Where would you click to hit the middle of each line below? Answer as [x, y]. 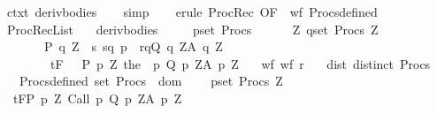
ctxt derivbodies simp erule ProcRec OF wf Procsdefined [192, 11]
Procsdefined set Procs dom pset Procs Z [151, 81]
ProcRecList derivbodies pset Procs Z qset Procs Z [192, 29]
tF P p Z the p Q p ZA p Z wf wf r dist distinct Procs [240, 63]
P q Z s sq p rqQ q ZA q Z [133, 46]
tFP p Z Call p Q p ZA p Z [97, 98]
